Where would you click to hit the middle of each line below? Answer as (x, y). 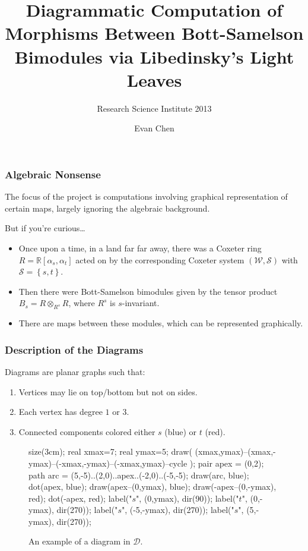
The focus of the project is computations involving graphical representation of (146, 196)
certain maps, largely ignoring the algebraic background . (107, 208)
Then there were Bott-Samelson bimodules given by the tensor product (148, 291)
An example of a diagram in (80, 541)
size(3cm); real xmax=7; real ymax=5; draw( (110, 451)
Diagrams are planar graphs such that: (75, 371)
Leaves (154, 79)
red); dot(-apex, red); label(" (80, 498)
